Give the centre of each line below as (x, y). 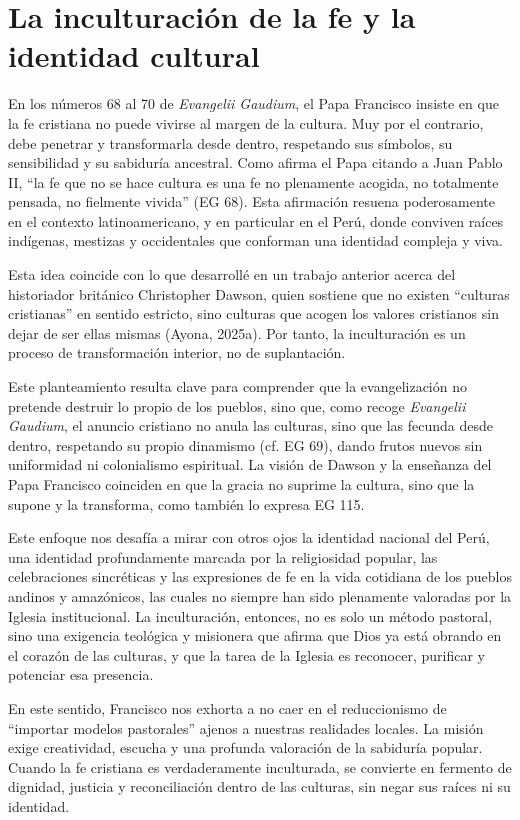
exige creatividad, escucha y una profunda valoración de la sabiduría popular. (245, 747)
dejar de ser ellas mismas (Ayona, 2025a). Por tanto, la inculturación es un (237, 332)
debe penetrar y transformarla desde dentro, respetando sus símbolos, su (230, 142)
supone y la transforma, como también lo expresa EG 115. (186, 503)
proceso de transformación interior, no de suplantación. (177, 352)
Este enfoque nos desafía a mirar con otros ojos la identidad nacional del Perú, (249, 537)
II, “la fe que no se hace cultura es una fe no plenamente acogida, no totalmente (253, 181)
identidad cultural (134, 55)
